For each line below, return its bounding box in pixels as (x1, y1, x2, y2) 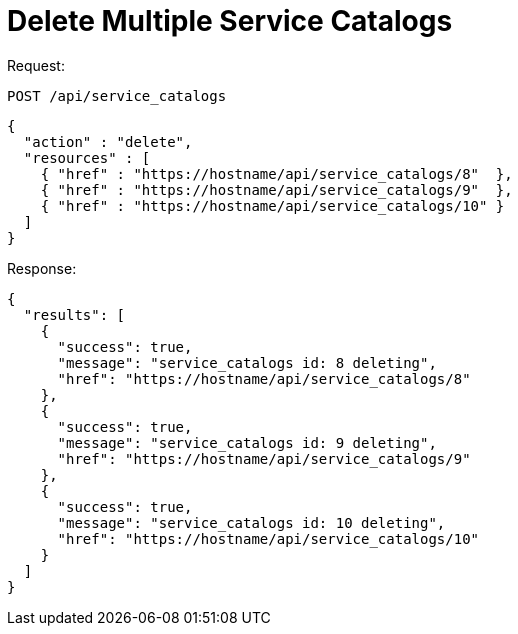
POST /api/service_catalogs (7, 87, 227, 104)
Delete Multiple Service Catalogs (7, 4, 453, 38)
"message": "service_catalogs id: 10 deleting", (57, 514, 446, 531)
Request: (7, 56, 65, 74)
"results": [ (23, 306, 126, 323)
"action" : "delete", (23, 133, 193, 150)
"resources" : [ (23, 149, 151, 166)
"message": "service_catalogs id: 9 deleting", (57, 434, 437, 451)
